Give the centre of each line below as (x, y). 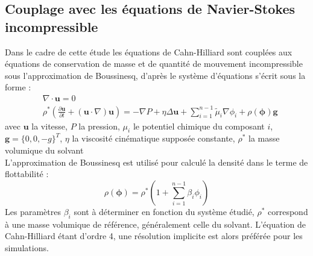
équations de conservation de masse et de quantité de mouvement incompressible (154, 64)
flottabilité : (27, 174)
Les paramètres (33, 211)
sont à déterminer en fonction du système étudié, (164, 211)
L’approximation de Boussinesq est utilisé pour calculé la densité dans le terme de (156, 162)
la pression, (99, 126)
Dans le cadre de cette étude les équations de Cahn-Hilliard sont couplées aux (149, 52)
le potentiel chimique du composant (199, 126)
